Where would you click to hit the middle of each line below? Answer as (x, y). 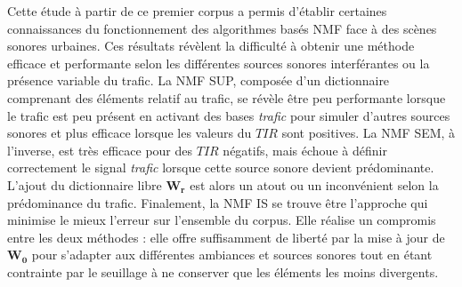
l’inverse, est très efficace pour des (100, 150)
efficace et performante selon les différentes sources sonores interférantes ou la (219, 63)
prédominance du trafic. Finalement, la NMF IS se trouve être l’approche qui (218, 202)
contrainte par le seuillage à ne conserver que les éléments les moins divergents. (223, 271)
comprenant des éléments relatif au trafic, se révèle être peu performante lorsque (227, 97)
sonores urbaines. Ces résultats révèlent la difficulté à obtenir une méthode (211, 46)
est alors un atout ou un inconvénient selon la (314, 184)
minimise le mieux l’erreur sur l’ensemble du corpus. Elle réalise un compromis (222, 220)
